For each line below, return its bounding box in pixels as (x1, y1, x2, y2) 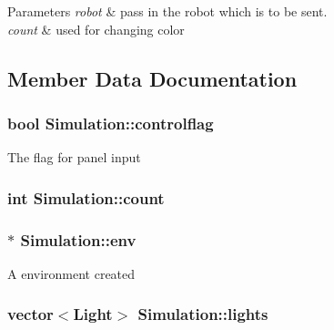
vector (7, 303, 54, 325)
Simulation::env (20, 228, 137, 251)
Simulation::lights (137, 303, 268, 325)
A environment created (7, 263, 136, 283)
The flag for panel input (7, 148, 141, 167)
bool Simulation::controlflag (7, 111, 214, 134)
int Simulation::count (7, 186, 165, 209)
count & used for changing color (7, 19, 185, 38)
